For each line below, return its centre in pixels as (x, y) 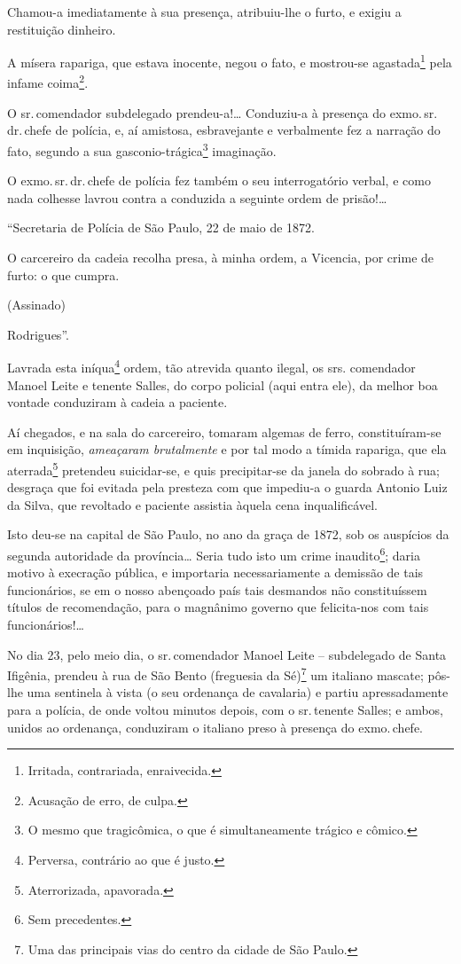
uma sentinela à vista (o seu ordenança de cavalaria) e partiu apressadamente (238, 692)
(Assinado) (36, 305)
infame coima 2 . (48, 82)
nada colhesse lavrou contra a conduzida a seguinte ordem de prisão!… (197, 197)
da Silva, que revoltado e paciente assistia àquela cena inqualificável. (192, 504)
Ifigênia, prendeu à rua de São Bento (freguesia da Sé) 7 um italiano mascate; (215, 674)
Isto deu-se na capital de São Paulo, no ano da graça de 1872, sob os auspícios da (228, 534)
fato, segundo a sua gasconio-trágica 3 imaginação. (142, 149)
